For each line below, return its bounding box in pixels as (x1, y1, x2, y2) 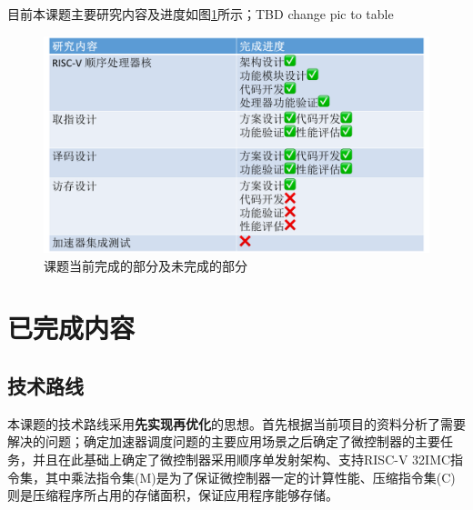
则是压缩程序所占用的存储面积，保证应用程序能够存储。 (7, 485, 338, 505)
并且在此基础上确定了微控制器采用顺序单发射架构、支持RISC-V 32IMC (32, 450, 451, 469)
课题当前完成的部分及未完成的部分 (44, 255, 247, 275)
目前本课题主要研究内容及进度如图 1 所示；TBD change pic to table (7, 5, 394, 23)
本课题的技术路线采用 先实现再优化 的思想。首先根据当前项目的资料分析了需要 (7, 414, 466, 433)
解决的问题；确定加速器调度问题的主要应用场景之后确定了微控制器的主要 (7, 432, 440, 451)
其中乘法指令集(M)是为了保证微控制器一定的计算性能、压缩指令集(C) (45, 467, 456, 486)
